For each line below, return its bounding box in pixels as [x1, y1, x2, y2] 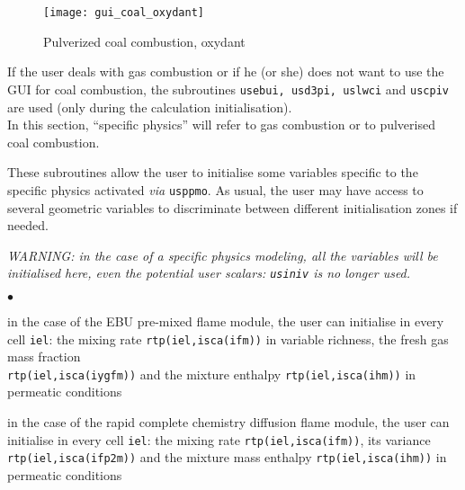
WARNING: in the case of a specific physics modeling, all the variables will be [7, 245, 438, 264]
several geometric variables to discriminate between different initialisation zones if [7, 198, 458, 217]
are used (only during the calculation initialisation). [7, 97, 292, 116]
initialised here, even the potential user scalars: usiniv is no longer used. [7, 263, 411, 282]
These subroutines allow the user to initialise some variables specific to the [7, 163, 418, 182]
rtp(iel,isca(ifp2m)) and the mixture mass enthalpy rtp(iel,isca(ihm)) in [7, 448, 447, 467]
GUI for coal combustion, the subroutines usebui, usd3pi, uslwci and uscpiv [7, 79, 449, 98]
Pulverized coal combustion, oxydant [43, 31, 246, 50]
